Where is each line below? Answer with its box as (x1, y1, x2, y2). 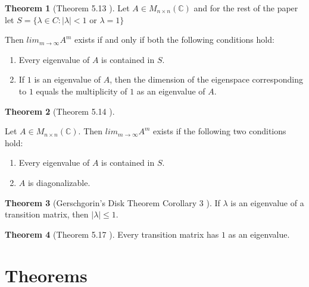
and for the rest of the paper (193, 2, 298, 14)
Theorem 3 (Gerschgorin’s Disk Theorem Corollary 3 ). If (5, 196, 220, 209)
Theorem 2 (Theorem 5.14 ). (5, 105, 115, 117)
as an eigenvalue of (136, 84, 205, 97)
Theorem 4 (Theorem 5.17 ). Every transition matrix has (5, 228, 219, 240)
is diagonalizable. (27, 176, 90, 188)
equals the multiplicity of (36, 84, 127, 97)
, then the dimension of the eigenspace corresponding (110, 73, 303, 86)
